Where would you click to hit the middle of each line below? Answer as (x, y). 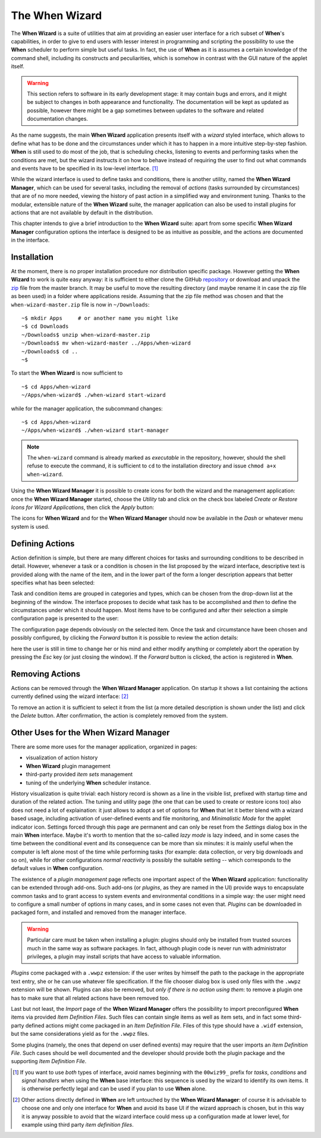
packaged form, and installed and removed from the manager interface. (99, 912)
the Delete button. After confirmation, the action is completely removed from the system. (119, 716)
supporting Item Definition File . (49, 1061)
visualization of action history (62, 758)
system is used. (30, 526)
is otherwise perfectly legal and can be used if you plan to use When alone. (114, 1089)
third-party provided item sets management (79, 775)
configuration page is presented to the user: (65, 618)
